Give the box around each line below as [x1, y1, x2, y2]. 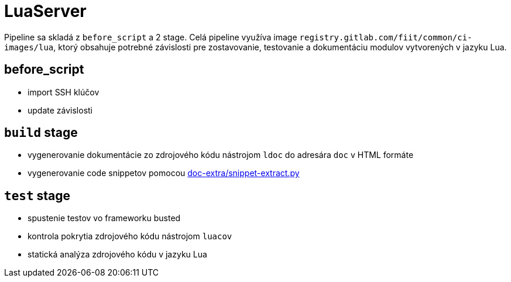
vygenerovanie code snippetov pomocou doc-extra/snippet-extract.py [28, 168, 300, 178]
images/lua [4, 42, 54, 52]
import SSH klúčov [28, 87, 100, 97]
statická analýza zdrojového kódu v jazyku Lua [28, 249, 207, 260]
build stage [4, 125, 78, 140]
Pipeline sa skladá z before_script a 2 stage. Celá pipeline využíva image [4, 32, 297, 42]
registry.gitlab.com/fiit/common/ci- [299, 32, 472, 42]
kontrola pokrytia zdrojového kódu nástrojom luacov [28, 231, 232, 242]
